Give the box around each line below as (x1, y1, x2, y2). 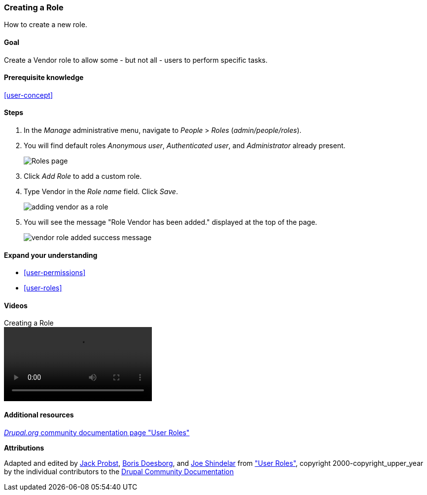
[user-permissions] (24, 268, 86, 277)
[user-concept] (4, 90, 53, 99)
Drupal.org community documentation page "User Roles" (4, 428, 190, 437)
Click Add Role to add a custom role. (24, 172, 142, 181)
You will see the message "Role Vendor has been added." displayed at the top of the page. (24, 218, 318, 227)
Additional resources (4, 411, 74, 419)
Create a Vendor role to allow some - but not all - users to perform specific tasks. (4, 55, 268, 64)
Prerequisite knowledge (4, 73, 84, 82)
